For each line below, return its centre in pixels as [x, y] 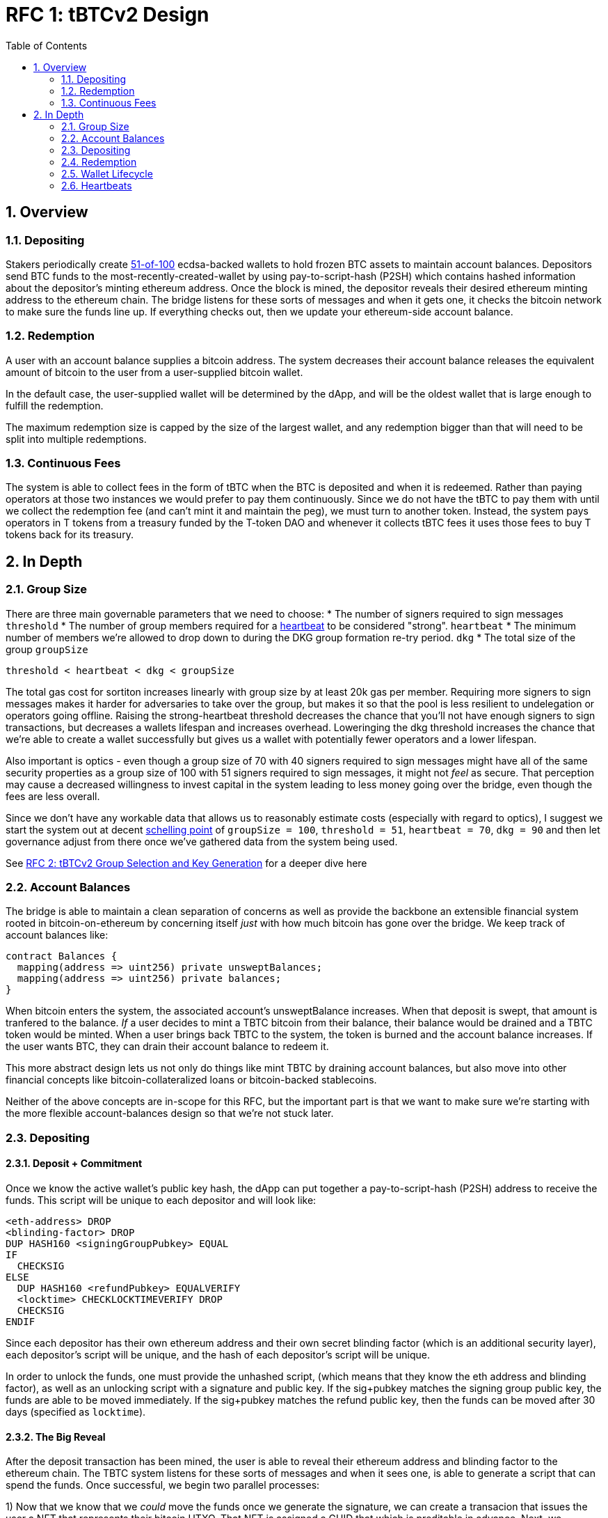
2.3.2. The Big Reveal [56, 1437]
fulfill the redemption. [55, 405]
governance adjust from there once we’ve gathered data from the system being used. [202, 841]
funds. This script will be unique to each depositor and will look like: [161, 1200]
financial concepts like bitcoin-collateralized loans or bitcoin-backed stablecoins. [191, 1080]
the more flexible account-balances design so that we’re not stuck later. [170, 1113]
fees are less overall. [53, 796]
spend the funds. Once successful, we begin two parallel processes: [163, 1485]
